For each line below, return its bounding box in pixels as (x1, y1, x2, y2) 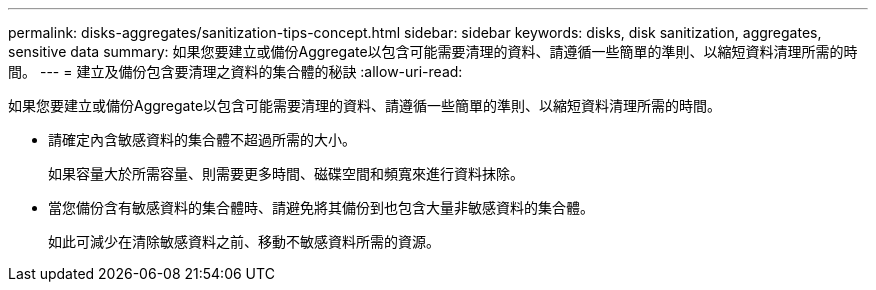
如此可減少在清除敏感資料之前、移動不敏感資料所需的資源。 (48, 233, 440, 250)
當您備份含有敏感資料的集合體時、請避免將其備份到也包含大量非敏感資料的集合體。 (48, 199, 594, 216)
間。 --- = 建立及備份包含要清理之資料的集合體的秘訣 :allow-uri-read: (8, 63, 463, 80)
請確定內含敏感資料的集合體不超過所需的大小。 (48, 131, 356, 148)
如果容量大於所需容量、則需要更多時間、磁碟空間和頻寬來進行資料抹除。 (48, 165, 524, 182)
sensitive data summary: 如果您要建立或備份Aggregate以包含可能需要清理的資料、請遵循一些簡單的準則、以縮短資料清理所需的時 (8, 43, 858, 60)
